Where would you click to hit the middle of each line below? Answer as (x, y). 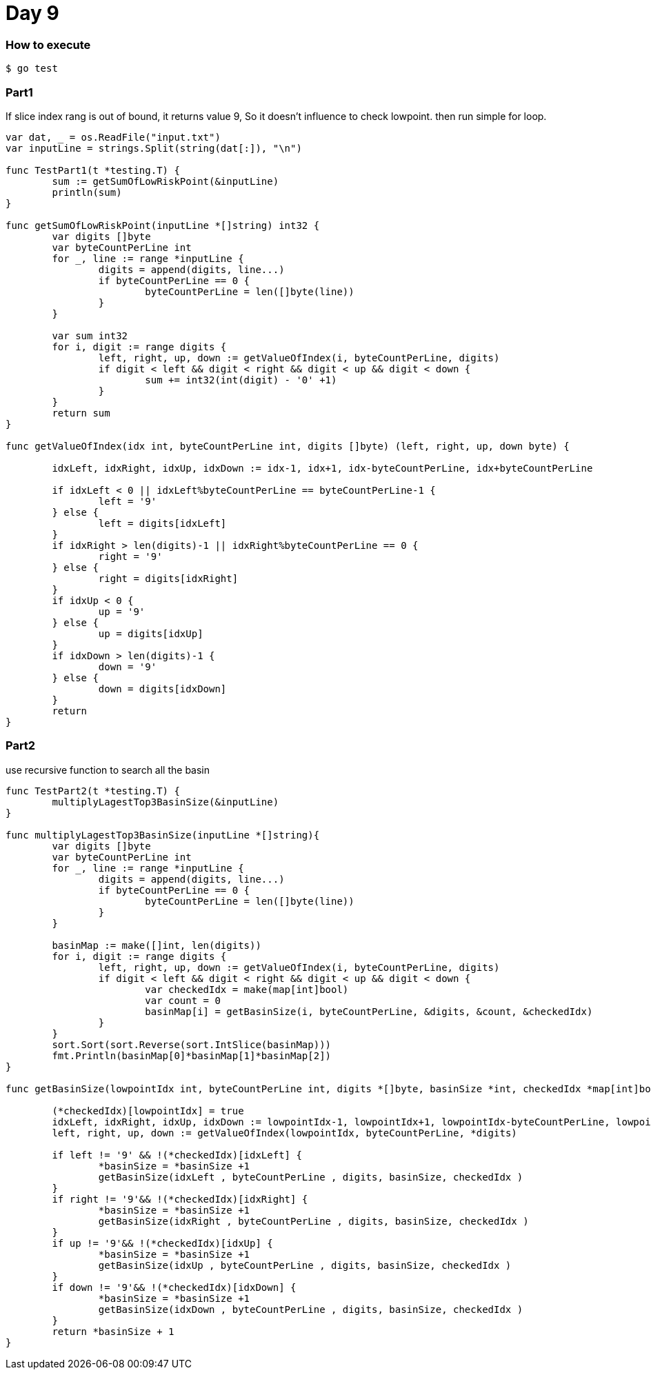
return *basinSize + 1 (113, 1331)
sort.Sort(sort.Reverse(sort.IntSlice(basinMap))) (192, 1044)
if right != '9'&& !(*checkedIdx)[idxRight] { (180, 1199)
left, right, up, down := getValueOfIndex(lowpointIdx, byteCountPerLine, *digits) (284, 1133)
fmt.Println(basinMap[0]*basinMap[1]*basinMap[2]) (192, 1055)
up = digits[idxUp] (151, 633)
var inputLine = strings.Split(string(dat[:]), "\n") (154, 148)
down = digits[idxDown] (162, 689)
